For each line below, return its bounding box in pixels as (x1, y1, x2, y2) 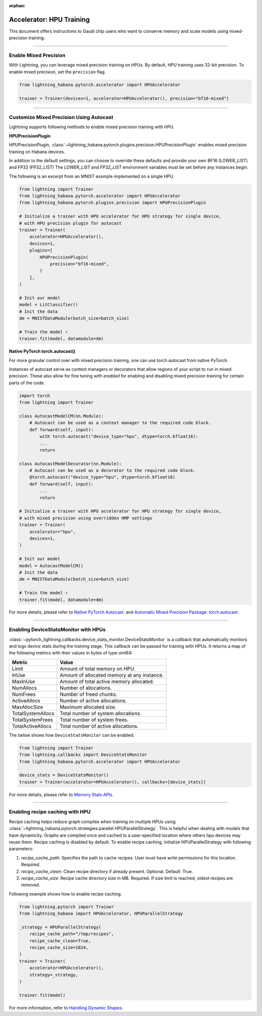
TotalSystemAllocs (12, 710, 54, 717)
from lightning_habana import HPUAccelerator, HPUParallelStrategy (19, 911, 183, 916)
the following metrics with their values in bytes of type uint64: (9, 650, 133, 656)
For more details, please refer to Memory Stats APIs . (9, 792, 114, 797)
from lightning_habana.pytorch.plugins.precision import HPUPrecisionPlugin (19, 200, 206, 206)
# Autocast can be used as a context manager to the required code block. (29, 420, 211, 426)
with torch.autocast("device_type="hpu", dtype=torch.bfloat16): (39, 434, 198, 439)
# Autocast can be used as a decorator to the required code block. (29, 468, 196, 473)
